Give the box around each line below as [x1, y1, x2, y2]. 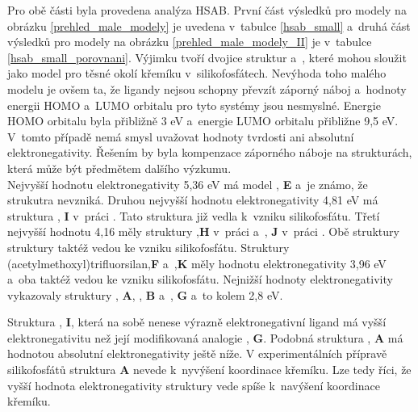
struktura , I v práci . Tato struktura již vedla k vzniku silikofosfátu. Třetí [7, 207, 380, 224]
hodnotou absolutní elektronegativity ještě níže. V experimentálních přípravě [7, 345, 387, 362]
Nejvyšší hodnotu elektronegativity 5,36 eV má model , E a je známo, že [7, 175, 368, 192]
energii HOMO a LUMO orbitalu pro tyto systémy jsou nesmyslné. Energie [7, 96, 381, 113]
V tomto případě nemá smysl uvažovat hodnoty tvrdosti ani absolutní [7, 128, 354, 145]
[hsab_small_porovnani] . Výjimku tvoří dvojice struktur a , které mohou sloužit [7, 48, 407, 65]
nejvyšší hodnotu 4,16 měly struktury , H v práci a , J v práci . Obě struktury [7, 223, 399, 240]
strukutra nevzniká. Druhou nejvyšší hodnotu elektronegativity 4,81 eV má [7, 191, 378, 208]
